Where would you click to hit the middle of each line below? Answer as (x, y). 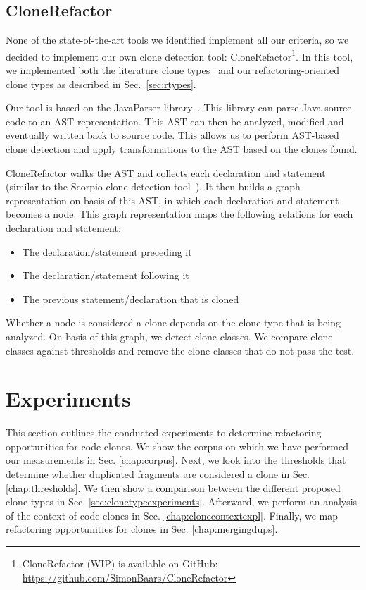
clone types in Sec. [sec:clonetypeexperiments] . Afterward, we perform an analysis (182, 502)
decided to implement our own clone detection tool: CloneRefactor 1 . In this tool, (179, 55)
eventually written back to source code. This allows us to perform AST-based (172, 135)
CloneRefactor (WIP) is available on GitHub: (120, 564)
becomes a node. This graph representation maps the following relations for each (179, 214)
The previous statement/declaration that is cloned (131, 299)
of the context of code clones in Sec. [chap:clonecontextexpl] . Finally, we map (172, 515)
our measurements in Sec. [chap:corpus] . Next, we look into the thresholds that (176, 460)
